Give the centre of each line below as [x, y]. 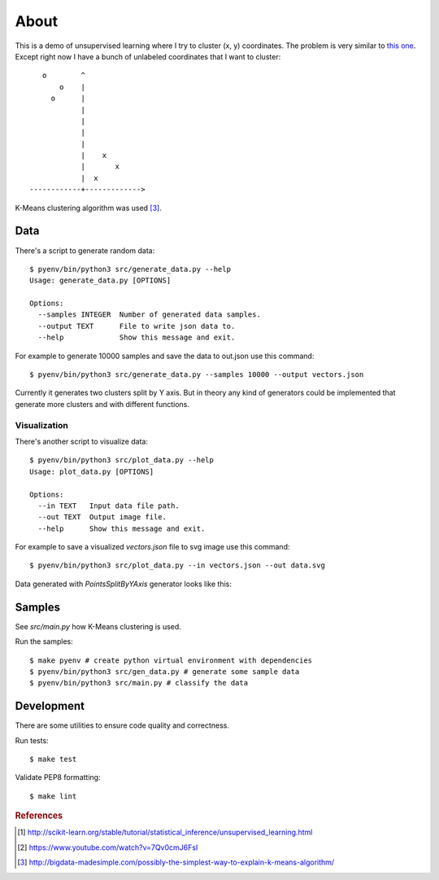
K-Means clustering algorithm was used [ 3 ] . [88, 208]
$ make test [53, 760]
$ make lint [53, 796]
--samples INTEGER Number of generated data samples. [150, 315]
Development [50, 706]
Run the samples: [44, 641]
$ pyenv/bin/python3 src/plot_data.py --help [122, 460]
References [39, 816]
